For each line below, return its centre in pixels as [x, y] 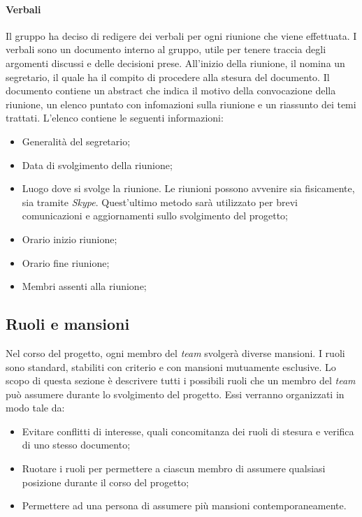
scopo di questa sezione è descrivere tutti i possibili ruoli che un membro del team [181, 380]
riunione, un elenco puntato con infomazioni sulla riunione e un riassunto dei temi [181, 104]
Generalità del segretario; [76, 141]
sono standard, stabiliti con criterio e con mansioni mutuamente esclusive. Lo [171, 366]
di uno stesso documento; [76, 445]
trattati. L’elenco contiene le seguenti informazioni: [115, 118]
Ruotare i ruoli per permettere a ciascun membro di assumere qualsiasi [174, 468]
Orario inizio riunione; [70, 239]
